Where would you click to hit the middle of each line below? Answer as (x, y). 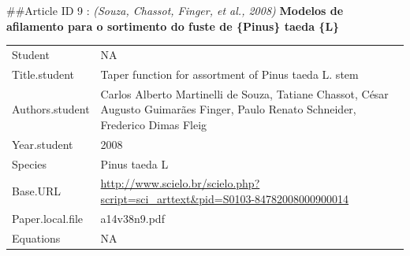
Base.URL (37, 191)
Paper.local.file (48, 218)
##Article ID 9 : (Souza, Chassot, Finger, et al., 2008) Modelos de (175, 10)
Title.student (43, 74)
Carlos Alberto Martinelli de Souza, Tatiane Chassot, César (244, 93)
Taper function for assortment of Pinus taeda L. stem (229, 74)
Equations (36, 237)
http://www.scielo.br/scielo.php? (180, 183)
